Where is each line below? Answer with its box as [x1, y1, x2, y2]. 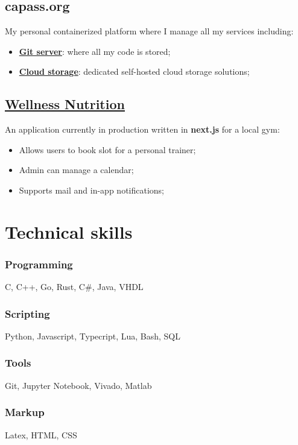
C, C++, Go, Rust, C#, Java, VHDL [5, 280, 144, 293]
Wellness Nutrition [5, 95, 125, 113]
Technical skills [5, 219, 133, 244]
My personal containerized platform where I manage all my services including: [5, 25, 294, 37]
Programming [5, 256, 73, 271]
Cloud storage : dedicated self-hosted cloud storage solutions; [19, 65, 250, 78]
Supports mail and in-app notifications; [19, 183, 164, 196]
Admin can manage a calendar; [19, 163, 134, 176]
